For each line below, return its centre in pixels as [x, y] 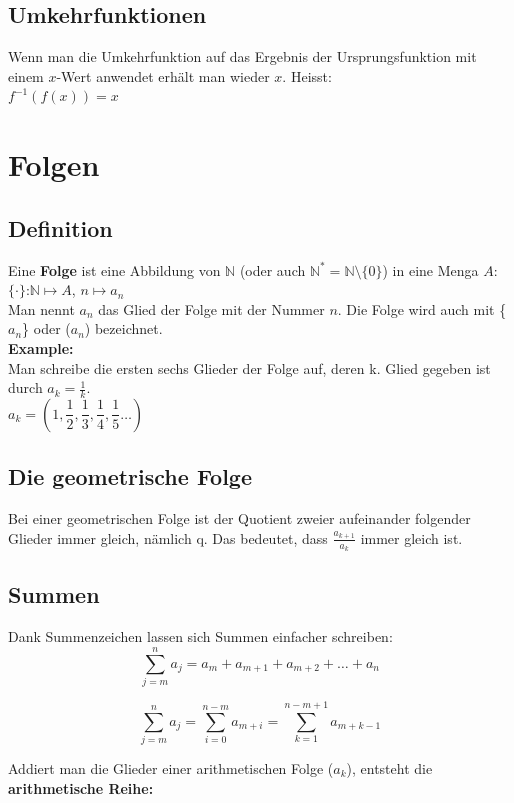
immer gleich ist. [411, 537]
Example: [41, 347]
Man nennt [41, 308]
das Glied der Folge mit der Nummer [211, 308]
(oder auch [272, 269]
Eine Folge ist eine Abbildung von [114, 269]
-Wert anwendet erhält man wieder [163, 75]
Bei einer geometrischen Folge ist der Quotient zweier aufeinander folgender [239, 518]
